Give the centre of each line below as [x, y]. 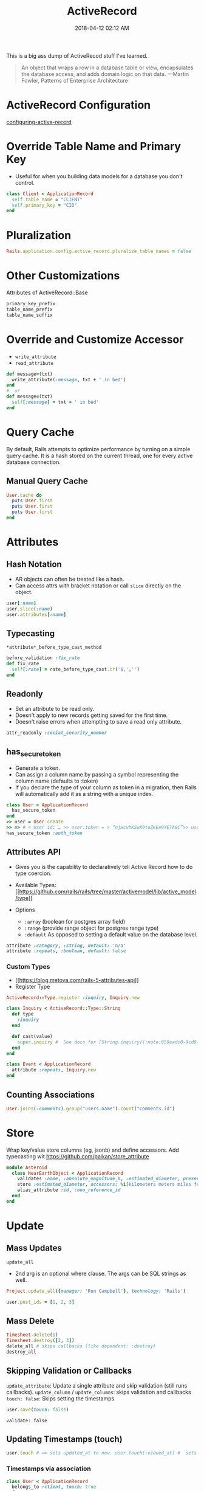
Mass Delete [30, 1321]
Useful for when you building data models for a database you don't [99, 176]
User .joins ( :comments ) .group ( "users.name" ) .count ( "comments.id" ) [90, 1109]
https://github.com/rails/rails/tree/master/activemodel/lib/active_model [107, 891]
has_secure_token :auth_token [45, 833]
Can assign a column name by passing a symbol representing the [97, 774]
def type [23, 1014]
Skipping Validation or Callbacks [69, 1371]
